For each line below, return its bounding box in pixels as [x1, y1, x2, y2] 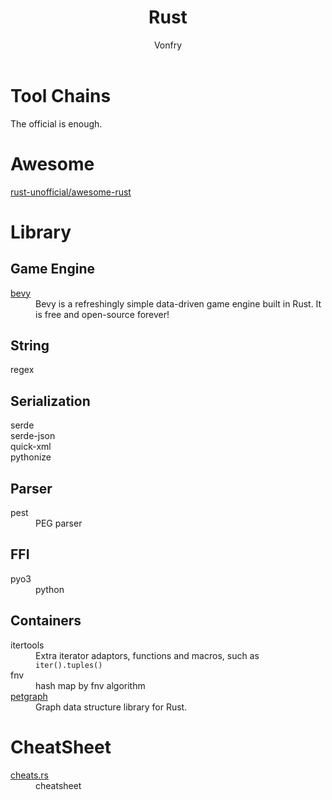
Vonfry [153, 39, 183, 51]
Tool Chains [10, 84, 112, 107]
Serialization [10, 392, 91, 410]
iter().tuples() [35, 660, 103, 670]
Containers [10, 612, 82, 630]
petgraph [10, 690, 48, 702]
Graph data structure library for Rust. [35, 701, 188, 713]
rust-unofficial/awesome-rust [10, 186, 132, 198]
